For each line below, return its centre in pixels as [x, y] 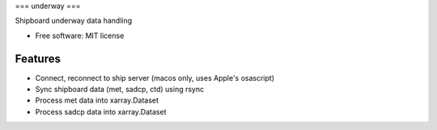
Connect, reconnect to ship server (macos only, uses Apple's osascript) [155, 78]
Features [38, 59]
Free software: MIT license [80, 36]
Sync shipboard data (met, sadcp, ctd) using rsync [120, 90]
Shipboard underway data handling [74, 21]
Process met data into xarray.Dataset [97, 100]
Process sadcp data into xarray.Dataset [101, 111]
